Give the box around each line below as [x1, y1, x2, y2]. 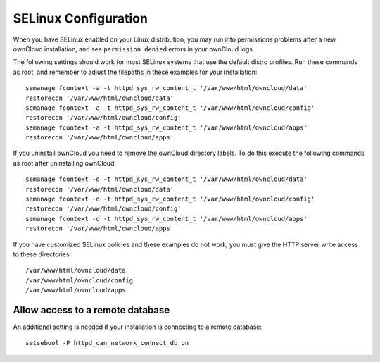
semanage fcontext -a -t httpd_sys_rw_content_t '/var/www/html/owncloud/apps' [25, 123, 308, 132]
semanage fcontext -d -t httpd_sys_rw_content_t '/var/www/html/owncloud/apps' [25, 215, 308, 223]
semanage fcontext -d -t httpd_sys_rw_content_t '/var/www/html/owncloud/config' [25, 195, 315, 204]
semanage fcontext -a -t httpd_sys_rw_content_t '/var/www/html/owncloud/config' [25, 104, 315, 112]
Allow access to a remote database [13, 304, 170, 316]
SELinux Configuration [13, 11, 148, 26]
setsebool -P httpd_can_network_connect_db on [25, 339, 189, 347]
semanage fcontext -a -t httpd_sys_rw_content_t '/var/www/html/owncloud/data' [25, 85, 308, 92]
